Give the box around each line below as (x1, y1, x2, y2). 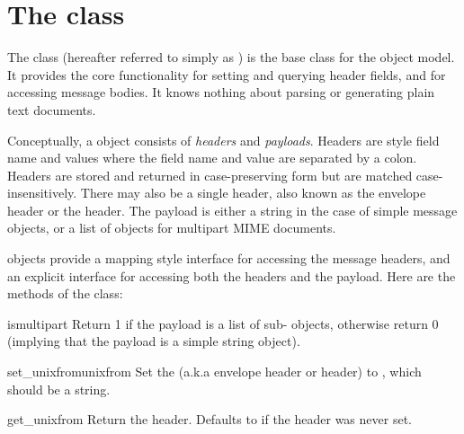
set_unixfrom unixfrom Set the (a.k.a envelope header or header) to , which (7, 362, 422, 381)
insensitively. (7, 183, 77, 202)
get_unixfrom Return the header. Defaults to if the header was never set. (7, 410, 412, 429)
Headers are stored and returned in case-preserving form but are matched (7, 165, 413, 184)
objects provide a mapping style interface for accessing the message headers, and (7, 249, 451, 268)
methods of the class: (7, 284, 123, 303)
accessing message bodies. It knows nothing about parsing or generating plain (7, 83, 435, 102)
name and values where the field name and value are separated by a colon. (7, 148, 417, 167)
